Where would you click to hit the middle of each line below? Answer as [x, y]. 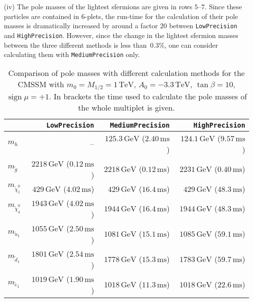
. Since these [223, 6]
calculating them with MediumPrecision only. [72, 54]
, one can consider [191, 45]
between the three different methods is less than [75, 45]
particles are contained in [42, 16]
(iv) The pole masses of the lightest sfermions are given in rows [98, 6]
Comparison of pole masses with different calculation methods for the [126, 73]
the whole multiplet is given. [126, 107]
